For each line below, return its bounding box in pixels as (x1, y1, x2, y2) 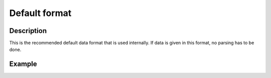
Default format (9, 7, 72, 18)
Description (9, 26, 47, 35)
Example (9, 60, 37, 68)
